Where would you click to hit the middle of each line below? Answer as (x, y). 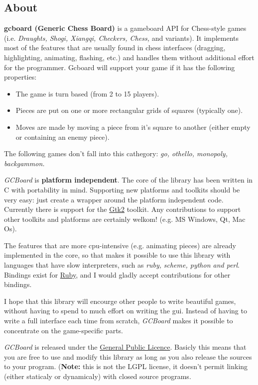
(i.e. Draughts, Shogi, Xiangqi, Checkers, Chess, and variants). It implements (122, 38)
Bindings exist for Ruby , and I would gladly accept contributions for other (117, 274)
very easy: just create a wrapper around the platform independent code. (114, 199)
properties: (20, 77)
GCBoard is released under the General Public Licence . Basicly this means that (125, 347)
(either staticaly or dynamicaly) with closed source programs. (98, 376)
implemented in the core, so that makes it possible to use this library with (117, 255)
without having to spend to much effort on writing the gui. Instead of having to (126, 311)
